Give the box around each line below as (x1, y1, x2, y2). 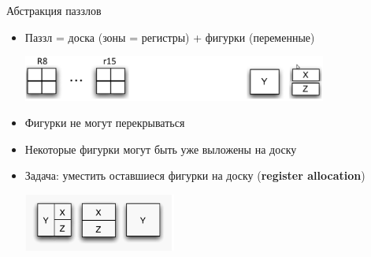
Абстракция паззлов (6, 2, 102, 18)
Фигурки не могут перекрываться (24, 114, 185, 131)
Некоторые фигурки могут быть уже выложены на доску (24, 140, 297, 157)
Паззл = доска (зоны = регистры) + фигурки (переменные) (24, 28, 315, 45)
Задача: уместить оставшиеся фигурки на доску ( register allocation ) (24, 167, 365, 184)
